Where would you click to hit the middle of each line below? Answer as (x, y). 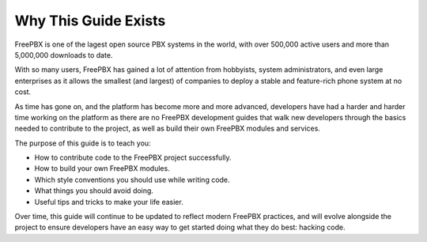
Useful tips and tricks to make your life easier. (109, 202)
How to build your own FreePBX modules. (102, 168)
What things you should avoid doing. (94, 191)
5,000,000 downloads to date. (64, 55)
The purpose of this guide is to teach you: (83, 143)
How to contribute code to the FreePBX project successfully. (133, 157)
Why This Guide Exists (90, 21)
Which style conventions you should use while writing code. (132, 180)
